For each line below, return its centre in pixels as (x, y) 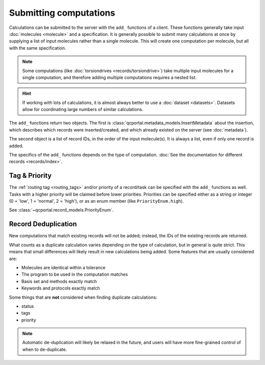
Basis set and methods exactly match (59, 281)
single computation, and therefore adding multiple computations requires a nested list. (109, 77)
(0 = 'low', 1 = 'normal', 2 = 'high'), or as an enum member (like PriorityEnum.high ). (96, 201)
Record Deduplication (43, 224)
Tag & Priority (30, 176)
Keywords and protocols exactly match (61, 288)
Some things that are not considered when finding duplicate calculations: (83, 297)
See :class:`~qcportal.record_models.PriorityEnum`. (61, 210)
